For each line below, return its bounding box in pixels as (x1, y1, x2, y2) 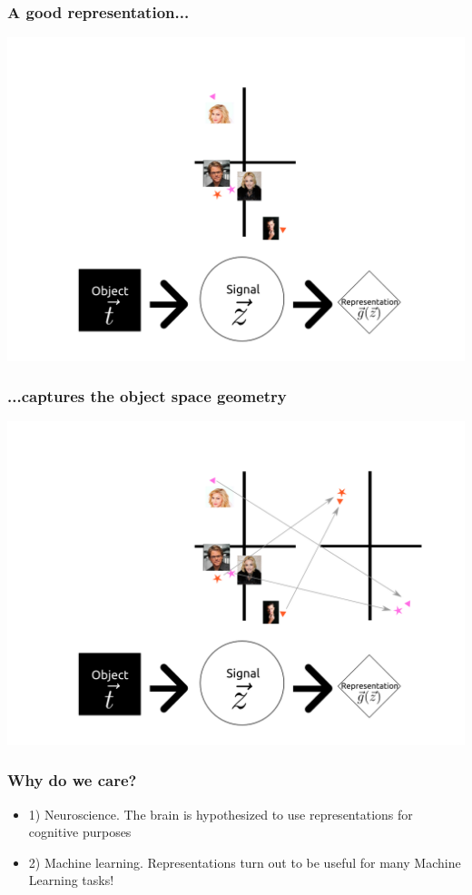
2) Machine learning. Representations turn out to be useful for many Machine (28, 852, 461, 871)
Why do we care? (7, 769, 137, 792)
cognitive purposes (28, 822, 132, 841)
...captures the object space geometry (7, 385, 287, 408)
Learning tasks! (28, 870, 114, 890)
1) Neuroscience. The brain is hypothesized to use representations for (28, 804, 413, 823)
